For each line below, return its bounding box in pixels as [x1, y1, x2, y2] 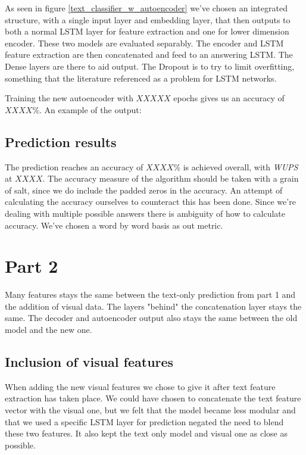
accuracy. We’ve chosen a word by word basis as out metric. [5, 219, 223, 231]
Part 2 [5, 254, 58, 278]
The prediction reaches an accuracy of [5, 160, 143, 173]
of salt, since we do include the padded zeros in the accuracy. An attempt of [5, 183, 283, 196]
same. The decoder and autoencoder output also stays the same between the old [5, 311, 298, 324]
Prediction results [5, 132, 117, 151]
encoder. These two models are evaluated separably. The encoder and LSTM [5, 36, 284, 49]
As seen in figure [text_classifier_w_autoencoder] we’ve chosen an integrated [5, 2, 288, 14]
